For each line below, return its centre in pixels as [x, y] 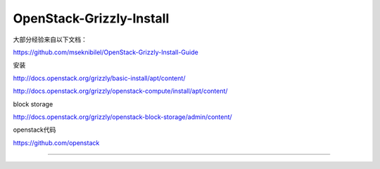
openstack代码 [34, 130]
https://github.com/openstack [56, 143]
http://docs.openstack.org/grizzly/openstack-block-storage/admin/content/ [122, 117]
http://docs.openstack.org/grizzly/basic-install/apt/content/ [99, 78]
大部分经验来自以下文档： [50, 39]
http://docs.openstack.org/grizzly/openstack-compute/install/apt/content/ [120, 91]
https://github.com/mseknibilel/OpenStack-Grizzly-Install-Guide [106, 52]
